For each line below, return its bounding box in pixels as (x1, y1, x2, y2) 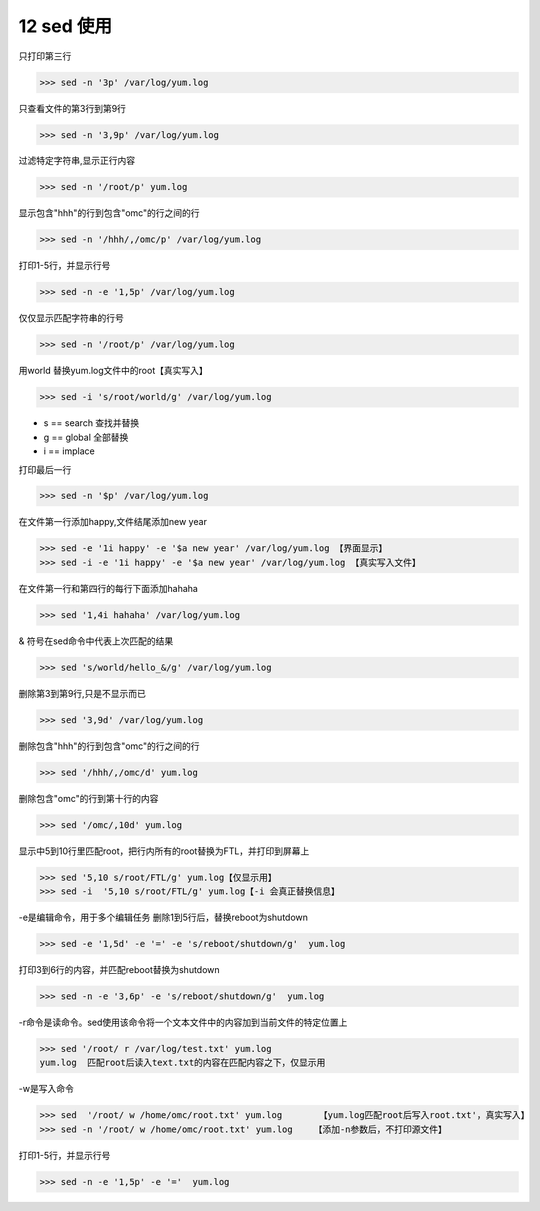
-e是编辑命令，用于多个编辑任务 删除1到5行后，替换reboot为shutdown (18, 911, 309, 924)
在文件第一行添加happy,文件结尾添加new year (18, 516, 207, 528)
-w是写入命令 (18, 1083, 74, 1095)
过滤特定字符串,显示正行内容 (18, 155, 136, 167)
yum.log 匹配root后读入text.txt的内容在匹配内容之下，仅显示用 (39, 1057, 326, 1069)
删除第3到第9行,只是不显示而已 (18, 687, 147, 699)
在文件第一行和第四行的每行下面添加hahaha (18, 582, 199, 594)
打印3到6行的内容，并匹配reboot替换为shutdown (18, 964, 220, 975)
